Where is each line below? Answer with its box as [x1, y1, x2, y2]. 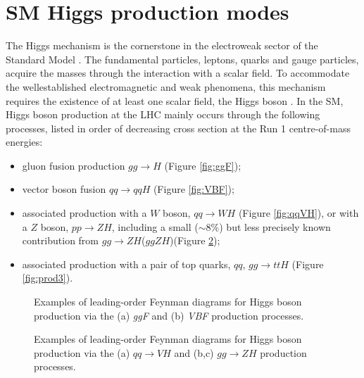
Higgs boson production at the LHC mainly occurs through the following [6, 107, 320, 122]
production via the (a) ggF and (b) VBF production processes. [34, 308, 304, 322]
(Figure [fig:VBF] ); [153, 182, 234, 196]
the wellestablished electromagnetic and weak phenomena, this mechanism [6, 79, 326, 94]
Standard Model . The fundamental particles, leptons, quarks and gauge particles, [6, 51, 359, 66]
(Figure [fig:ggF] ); [164, 158, 241, 172]
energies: [6, 134, 43, 149]
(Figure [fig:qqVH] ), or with [238, 206, 359, 220]
